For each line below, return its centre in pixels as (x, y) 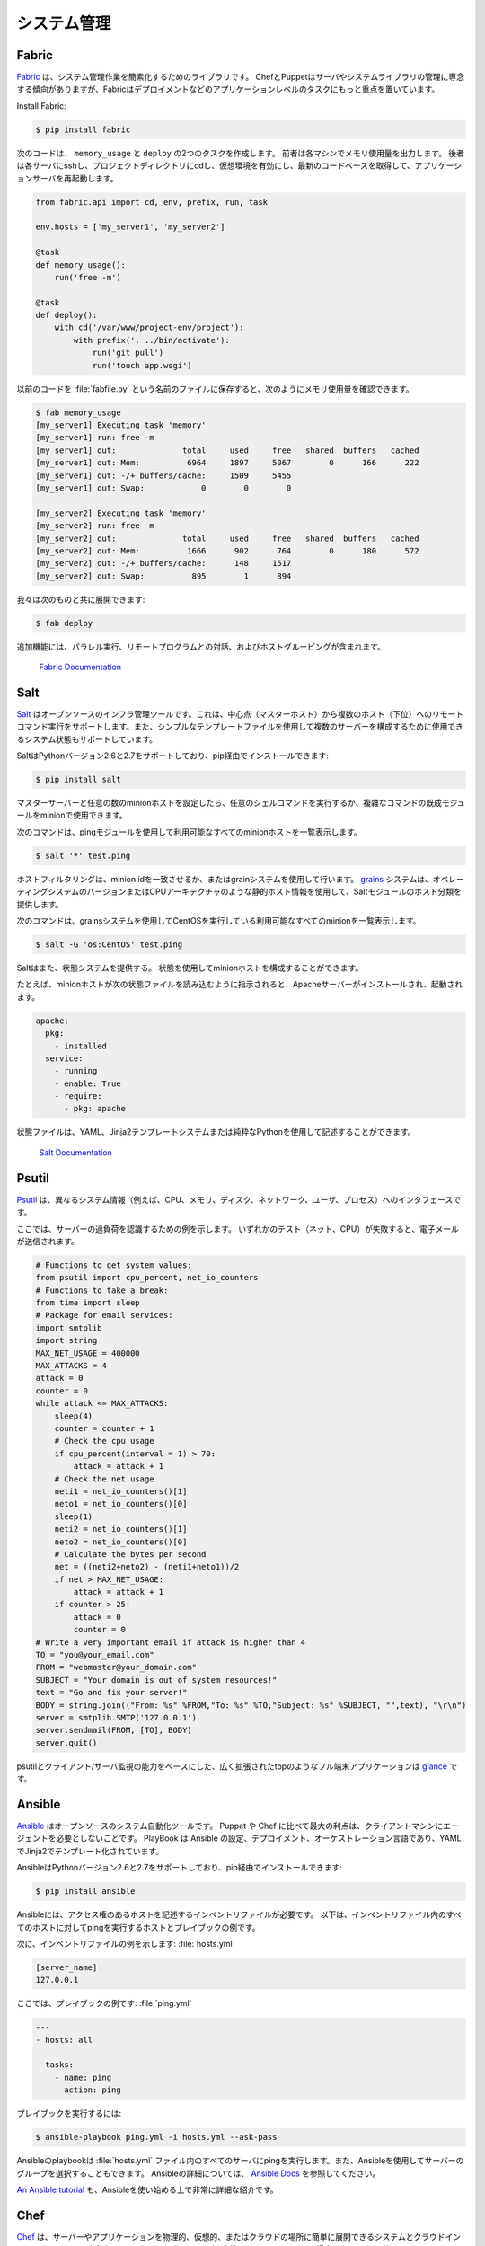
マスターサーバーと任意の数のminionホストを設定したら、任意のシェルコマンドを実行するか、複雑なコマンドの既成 (229, 803)
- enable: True (88, 1083)
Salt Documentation (75, 1152)
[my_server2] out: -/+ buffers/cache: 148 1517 (163, 563)
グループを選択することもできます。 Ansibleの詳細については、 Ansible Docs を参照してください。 (198, 2173)
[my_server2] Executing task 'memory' (121, 513)
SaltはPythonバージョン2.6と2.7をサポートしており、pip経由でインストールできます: (173, 756)
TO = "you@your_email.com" (95, 1655)
